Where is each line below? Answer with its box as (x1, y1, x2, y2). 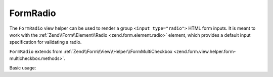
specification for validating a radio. (9, 39, 82, 45)
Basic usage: (9, 64, 36, 70)
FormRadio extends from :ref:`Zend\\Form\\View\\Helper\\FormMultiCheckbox (9, 48, 173, 54)
